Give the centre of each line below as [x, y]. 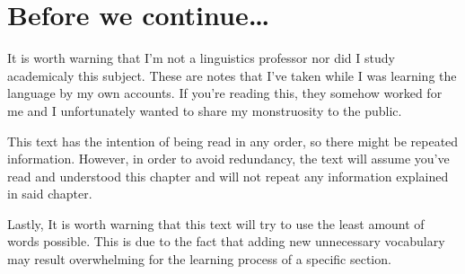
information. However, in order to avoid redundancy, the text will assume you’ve [228, 159]
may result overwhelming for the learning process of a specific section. [199, 259]
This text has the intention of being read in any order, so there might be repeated [233, 141]
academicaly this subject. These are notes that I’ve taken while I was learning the [232, 75]
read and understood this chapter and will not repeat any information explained [228, 176]
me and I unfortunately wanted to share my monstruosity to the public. [205, 110]
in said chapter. [50, 194]
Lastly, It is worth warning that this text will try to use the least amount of [216, 223]
